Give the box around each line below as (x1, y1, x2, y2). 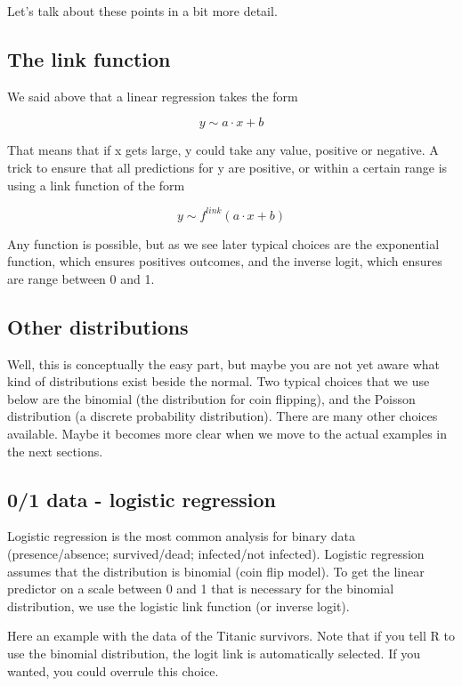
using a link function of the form (7, 175, 185, 194)
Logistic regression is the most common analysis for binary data (7, 527, 355, 545)
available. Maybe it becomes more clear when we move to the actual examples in (7, 424, 448, 443)
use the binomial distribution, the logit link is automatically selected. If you (7, 643, 420, 662)
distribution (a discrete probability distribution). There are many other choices (7, 407, 438, 425)
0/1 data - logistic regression (7, 485, 276, 512)
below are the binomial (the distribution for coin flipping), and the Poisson (7, 389, 416, 408)
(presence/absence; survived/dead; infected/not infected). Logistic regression (7, 545, 425, 563)
